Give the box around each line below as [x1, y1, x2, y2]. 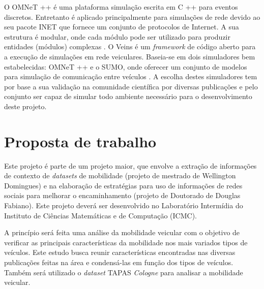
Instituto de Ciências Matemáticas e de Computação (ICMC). [4, 210, 197, 220]
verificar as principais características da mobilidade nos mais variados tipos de [4, 237, 248, 247]
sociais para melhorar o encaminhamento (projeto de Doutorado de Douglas [4, 190, 241, 201]
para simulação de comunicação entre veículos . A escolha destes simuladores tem [4, 71, 257, 82]
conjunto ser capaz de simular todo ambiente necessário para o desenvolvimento [4, 91, 252, 102]
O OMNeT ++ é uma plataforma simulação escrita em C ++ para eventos [4, 2, 238, 12]
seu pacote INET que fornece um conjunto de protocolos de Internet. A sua [4, 21, 239, 32]
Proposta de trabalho [4, 131, 157, 151]
